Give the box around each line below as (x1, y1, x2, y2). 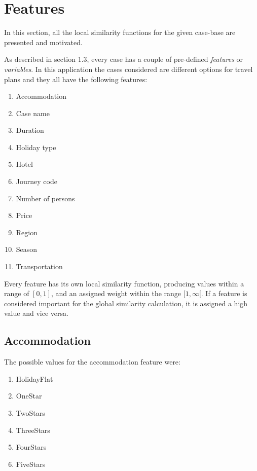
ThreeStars (16, 424, 50, 435)
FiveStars (16, 458, 46, 469)
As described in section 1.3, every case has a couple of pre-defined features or (4, 54, 243, 64)
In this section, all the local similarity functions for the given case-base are (4, 27, 236, 38)
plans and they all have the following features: (4, 74, 148, 84)
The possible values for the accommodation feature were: (4, 356, 180, 367)
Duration (16, 125, 44, 135)
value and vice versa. (4, 308, 68, 318)
